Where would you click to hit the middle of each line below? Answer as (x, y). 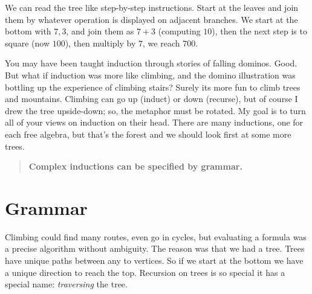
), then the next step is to (259, 31)
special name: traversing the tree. (66, 284)
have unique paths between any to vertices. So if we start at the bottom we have (154, 260)
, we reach (161, 43)
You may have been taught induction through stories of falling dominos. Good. (151, 63)
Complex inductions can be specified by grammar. (135, 166)
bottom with (28, 31)
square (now (28, 43)
